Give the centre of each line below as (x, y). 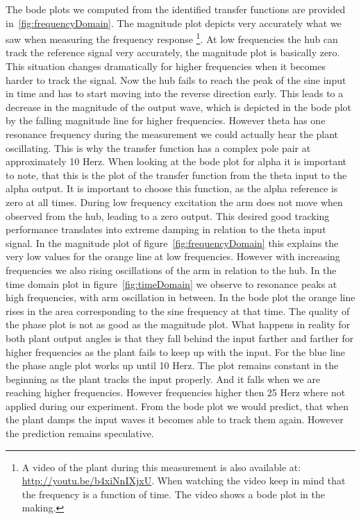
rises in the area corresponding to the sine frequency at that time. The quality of (178, 310)
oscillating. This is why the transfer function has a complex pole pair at (158, 147)
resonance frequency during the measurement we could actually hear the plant (172, 134)
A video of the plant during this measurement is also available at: (161, 467)
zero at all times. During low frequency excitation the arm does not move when (174, 202)
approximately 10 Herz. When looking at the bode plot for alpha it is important (176, 161)
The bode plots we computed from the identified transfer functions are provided (176, 9)
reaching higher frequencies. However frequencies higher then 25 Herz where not (176, 392)
